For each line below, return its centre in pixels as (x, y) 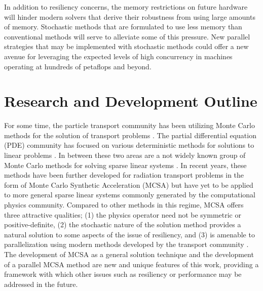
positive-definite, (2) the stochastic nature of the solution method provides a (123, 224)
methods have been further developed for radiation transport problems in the (124, 175)
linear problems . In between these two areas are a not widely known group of (125, 155)
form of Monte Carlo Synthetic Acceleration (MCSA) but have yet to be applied (129, 184)
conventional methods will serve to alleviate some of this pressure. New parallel (127, 36)
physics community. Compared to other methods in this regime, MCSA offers (124, 205)
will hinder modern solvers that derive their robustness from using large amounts (130, 16)
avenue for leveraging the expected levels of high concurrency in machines (118, 56)
